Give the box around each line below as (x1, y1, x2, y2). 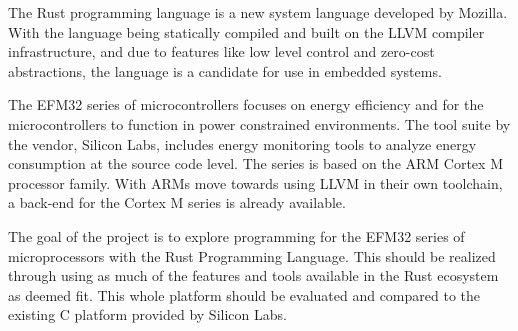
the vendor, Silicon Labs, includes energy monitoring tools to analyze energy (8, 133, 477, 154)
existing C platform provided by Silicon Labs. (8, 304, 287, 325)
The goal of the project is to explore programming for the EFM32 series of (8, 225, 465, 246)
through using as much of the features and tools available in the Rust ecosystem (8, 265, 499, 286)
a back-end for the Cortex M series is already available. (8, 192, 346, 213)
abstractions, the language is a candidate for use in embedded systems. (8, 60, 442, 81)
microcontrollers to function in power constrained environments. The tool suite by (8, 113, 511, 134)
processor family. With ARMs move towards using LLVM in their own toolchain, (8, 172, 503, 193)
